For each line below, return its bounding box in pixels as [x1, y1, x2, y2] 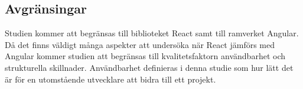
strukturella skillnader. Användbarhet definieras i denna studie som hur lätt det [5, 61, 294, 73]
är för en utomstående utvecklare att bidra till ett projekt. [5, 73, 216, 85]
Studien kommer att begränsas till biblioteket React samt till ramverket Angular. [5, 27, 299, 39]
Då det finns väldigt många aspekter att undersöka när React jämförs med [5, 38, 275, 50]
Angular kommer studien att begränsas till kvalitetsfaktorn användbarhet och [5, 50, 285, 62]
